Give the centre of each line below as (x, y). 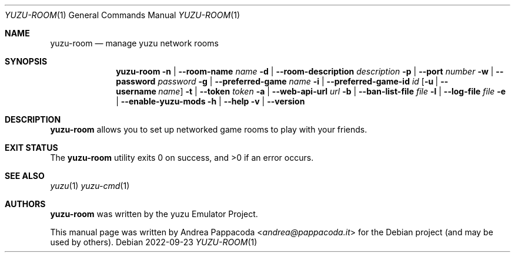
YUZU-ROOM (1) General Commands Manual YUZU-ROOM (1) (123, 15)
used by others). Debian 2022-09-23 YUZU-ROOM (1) (154, 242)
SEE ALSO (25, 176)
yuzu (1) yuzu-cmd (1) (90, 186)
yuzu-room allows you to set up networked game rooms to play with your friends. (209, 129)
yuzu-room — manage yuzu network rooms (134, 43)
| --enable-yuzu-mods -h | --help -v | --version (210, 101)
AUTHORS (25, 204)
